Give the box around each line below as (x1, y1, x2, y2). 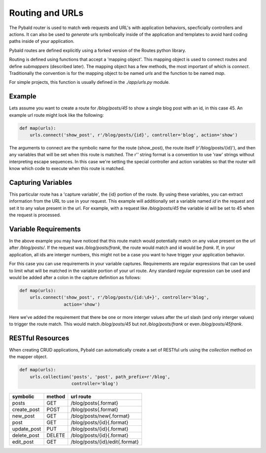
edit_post (12, 439, 34, 446)
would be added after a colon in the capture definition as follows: (9, 275, 141, 280)
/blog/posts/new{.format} (70, 413, 130, 419)
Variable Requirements (9, 225, 81, 233)
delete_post (12, 432, 39, 439)
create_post (12, 406, 40, 413)
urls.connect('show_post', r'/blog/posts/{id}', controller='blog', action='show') (30, 132, 238, 138)
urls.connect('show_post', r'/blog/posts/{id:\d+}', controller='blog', (30, 295, 209, 300)
